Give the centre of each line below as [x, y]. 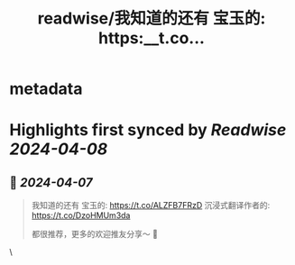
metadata [46, 89]
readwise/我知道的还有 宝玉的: [152, 18]
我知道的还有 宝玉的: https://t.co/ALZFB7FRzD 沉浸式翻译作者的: [151, 206]
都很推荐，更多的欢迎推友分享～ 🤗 [94, 234]
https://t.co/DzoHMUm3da [81, 215]
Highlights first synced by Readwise [148, 130]
